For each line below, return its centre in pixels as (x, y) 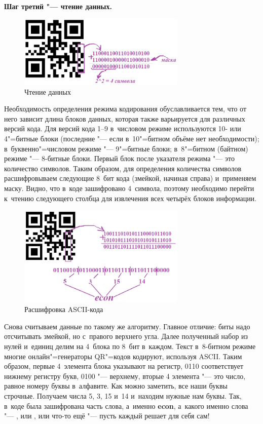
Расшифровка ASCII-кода (64, 309)
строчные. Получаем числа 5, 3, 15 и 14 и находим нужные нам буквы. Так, (123, 395)
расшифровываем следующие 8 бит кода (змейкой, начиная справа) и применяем (130, 178)
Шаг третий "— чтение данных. (58, 6)
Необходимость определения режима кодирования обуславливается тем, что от (125, 109)
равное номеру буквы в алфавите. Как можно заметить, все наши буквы (116, 386)
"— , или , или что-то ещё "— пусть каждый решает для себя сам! (107, 416)
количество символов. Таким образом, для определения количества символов (123, 168)
